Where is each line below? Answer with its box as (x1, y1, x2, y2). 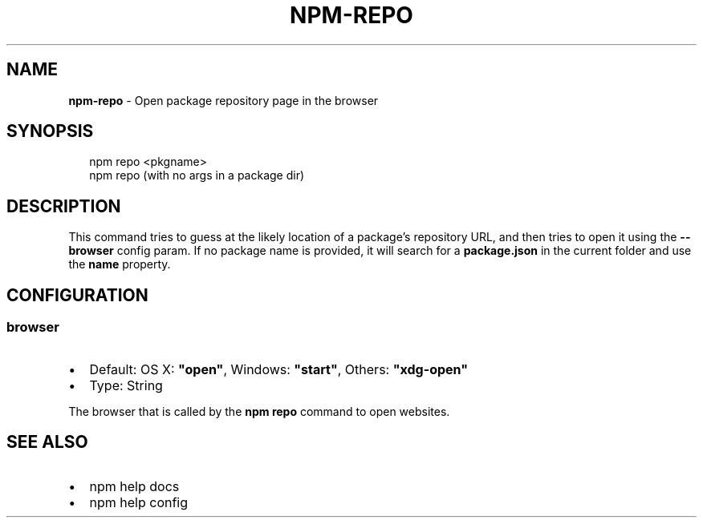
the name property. (68, 257, 171, 272)
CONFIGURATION (6, 284, 148, 305)
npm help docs (89, 478, 180, 495)
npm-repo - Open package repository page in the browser (68, 93, 379, 107)
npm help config (89, 494, 189, 511)
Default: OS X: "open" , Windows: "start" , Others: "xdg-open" (89, 361, 469, 377)
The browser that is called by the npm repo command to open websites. (68, 404, 450, 418)
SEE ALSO (6, 431, 88, 452)
